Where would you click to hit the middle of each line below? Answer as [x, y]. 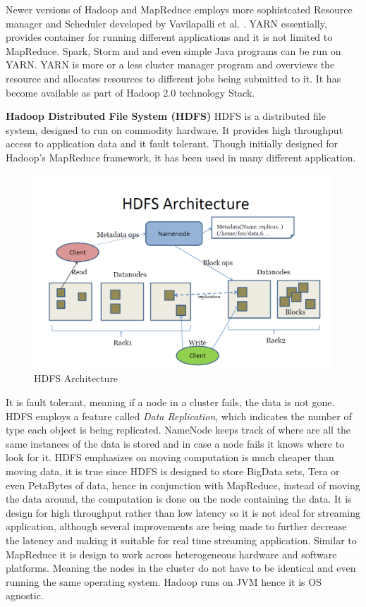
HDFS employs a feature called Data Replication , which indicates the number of [179, 416]
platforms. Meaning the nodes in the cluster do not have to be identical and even [181, 568]
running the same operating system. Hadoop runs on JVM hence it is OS [164, 581]
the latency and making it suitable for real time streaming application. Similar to [181, 540]
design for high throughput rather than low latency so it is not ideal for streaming [183, 512]
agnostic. [25, 595]
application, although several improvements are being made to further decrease [176, 526]
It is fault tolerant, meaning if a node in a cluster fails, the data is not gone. [170, 402]
